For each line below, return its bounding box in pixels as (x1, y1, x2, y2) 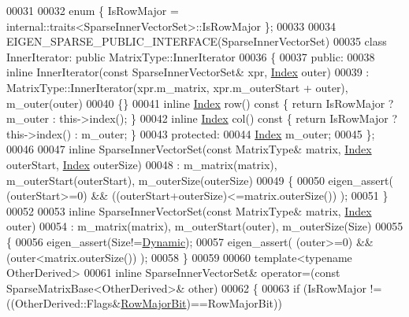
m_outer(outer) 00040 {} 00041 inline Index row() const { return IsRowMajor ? (6, 94, 394, 111)
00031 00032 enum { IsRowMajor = (6, 2, 179, 18)
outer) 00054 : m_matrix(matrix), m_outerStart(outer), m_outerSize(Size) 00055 (6, 218, 403, 234)
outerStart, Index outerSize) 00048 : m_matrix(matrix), (6, 156, 277, 172)
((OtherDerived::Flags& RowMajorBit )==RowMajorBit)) (6, 295, 282, 311)
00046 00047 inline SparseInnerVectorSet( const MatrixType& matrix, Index (6, 141, 372, 157)
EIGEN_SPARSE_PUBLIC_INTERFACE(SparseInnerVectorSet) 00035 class (6, 33, 387, 50)
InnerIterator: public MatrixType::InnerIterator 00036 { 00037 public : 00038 (6, 48, 375, 65)
